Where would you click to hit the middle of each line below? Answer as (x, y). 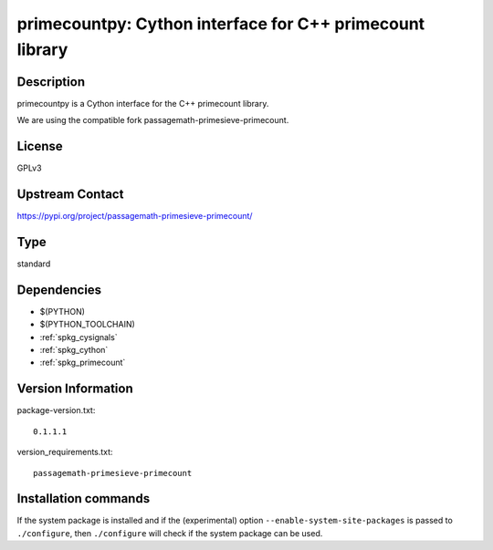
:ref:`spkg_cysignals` (79, 337)
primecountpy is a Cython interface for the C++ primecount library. (143, 103)
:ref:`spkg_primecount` (83, 363)
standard (34, 264)
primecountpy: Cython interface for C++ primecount (221, 24)
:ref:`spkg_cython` (74, 350)
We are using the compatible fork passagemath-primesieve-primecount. (153, 120)
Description (51, 82)
